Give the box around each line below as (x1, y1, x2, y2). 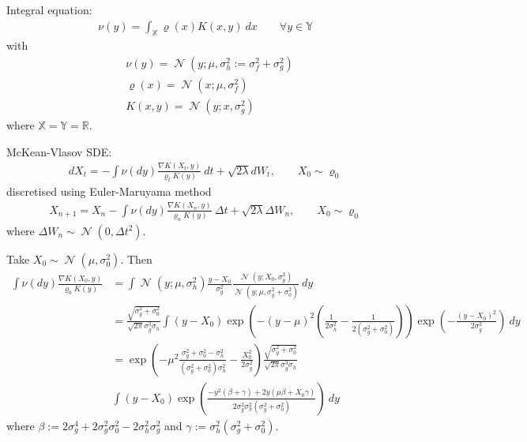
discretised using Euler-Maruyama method (6, 182, 212, 199)
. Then (120, 250, 152, 267)
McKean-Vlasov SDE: (6, 143, 112, 159)
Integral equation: (6, 2, 92, 17)
